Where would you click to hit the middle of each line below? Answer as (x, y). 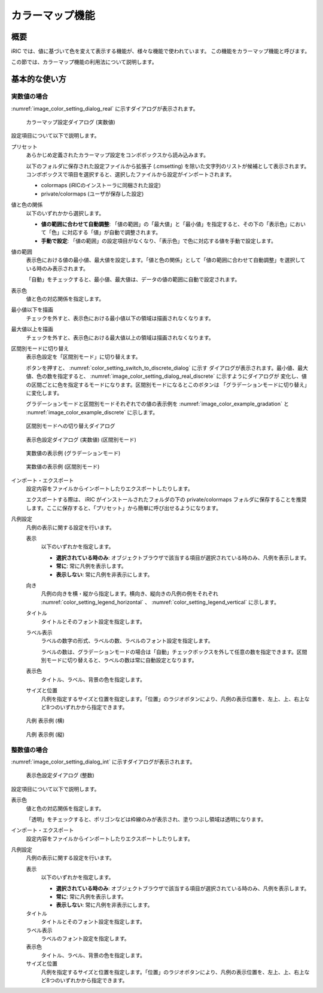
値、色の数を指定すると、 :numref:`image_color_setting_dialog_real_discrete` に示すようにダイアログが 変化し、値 (167, 376)
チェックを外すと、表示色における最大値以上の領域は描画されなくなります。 (120, 337)
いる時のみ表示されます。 (57, 268)
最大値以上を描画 (32, 329)
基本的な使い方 (39, 79)
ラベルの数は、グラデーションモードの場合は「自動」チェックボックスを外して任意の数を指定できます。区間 (174, 652)
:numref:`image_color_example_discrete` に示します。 (92, 412)
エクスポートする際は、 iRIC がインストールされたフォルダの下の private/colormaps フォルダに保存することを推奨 (166, 500)
